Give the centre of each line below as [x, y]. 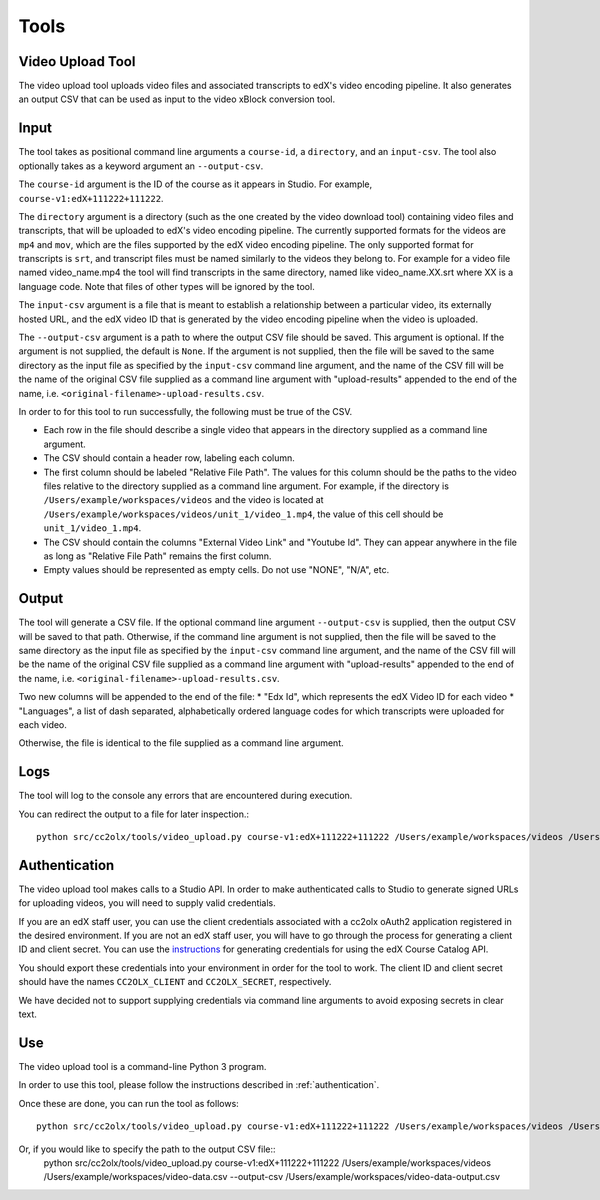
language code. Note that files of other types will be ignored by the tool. [166, 286]
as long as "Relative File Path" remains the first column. [157, 556]
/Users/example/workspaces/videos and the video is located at [183, 500]
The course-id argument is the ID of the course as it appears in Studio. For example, [195, 184]
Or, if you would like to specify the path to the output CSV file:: [147, 1149]
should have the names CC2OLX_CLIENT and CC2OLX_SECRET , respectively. [175, 982]
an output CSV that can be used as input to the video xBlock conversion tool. [176, 99]
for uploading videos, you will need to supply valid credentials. [147, 903]
